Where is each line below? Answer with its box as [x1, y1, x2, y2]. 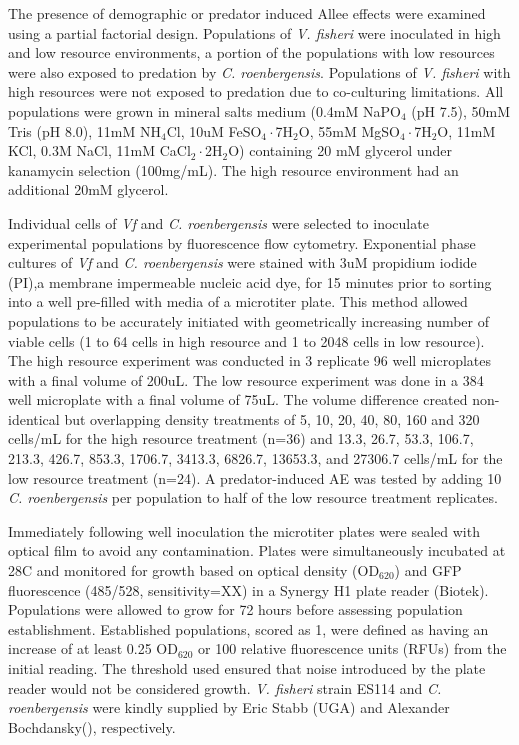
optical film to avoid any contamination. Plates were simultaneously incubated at [8, 540, 506, 561]
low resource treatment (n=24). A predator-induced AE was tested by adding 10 [8, 467, 502, 488]
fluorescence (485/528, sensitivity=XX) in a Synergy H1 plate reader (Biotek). [8, 579, 489, 600]
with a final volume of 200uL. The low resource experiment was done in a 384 [8, 369, 484, 390]
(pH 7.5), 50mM [411, 100, 511, 121]
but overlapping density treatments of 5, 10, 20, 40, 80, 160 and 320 [64, 408, 480, 429]
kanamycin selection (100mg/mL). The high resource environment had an [8, 159, 459, 180]
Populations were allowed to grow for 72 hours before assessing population [8, 599, 463, 620]
